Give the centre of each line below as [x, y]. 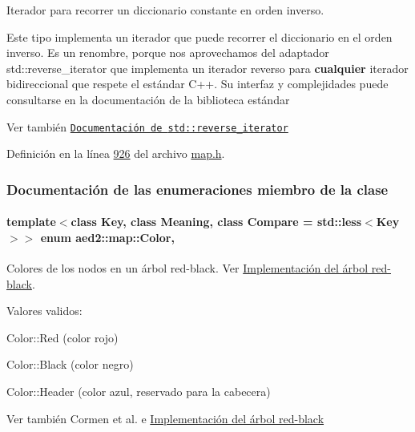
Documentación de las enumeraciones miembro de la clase [197, 189]
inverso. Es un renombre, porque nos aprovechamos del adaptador [168, 52]
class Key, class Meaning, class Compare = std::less [216, 222]
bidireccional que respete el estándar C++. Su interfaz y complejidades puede [197, 84]
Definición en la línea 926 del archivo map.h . [116, 153]
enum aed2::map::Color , [107, 237]
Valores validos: [44, 311]
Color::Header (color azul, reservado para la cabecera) [139, 392]
